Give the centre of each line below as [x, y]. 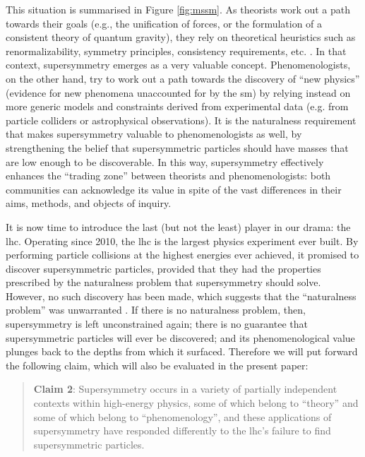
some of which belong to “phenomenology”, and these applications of [182, 416]
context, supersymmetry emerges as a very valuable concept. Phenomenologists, [178, 65]
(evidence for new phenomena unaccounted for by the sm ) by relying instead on [178, 92]
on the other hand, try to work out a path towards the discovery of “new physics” [183, 78]
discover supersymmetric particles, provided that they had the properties [163, 268]
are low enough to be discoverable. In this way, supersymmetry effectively [165, 161]
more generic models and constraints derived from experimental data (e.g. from [177, 106]
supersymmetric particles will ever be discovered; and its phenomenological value [180, 337]
